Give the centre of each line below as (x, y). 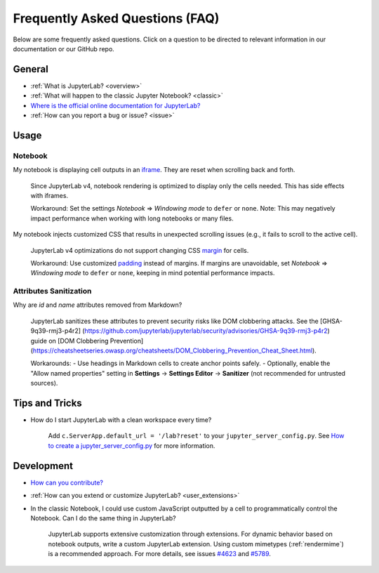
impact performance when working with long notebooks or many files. (132, 218)
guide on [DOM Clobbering (69, 341)
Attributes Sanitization (52, 291)
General (31, 69)
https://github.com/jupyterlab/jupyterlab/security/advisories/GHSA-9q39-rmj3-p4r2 (206, 331)
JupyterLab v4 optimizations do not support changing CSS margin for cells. (140, 250)
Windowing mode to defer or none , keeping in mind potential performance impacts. (153, 273)
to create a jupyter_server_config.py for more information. (132, 445)
